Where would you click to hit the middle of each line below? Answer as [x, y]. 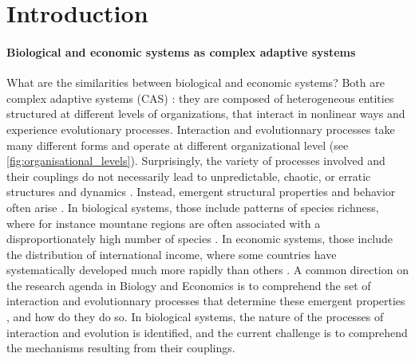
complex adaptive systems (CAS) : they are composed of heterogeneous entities [200, 98]
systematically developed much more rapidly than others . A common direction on [207, 270]
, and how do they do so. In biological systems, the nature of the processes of [195, 317]
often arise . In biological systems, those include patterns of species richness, [193, 207]
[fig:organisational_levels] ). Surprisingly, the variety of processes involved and [196, 161]
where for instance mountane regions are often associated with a [164, 223]
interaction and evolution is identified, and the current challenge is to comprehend [207, 332]
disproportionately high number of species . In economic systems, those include [200, 239]
